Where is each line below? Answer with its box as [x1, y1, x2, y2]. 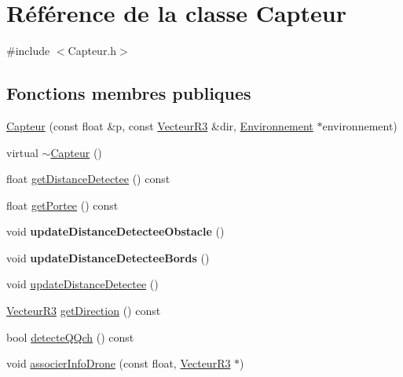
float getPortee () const [6, 196, 119, 213]
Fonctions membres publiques [6, 81, 251, 105]
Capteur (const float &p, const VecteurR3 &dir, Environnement [6, 117, 313, 134]
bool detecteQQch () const [6, 328, 134, 345]
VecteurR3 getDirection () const [6, 302, 161, 319]
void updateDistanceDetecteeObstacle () [6, 223, 225, 240]
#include [6, 42, 50, 59]
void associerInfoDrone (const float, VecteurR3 [6, 355, 231, 372]
